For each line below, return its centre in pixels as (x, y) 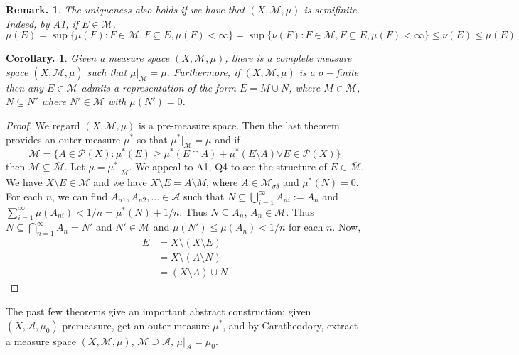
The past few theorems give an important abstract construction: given (159, 311)
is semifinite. (332, 9)
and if (228, 139)
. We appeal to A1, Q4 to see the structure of (228, 166)
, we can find (80, 196)
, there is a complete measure (288, 58)
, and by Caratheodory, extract (290, 325)
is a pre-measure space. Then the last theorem (239, 125)
